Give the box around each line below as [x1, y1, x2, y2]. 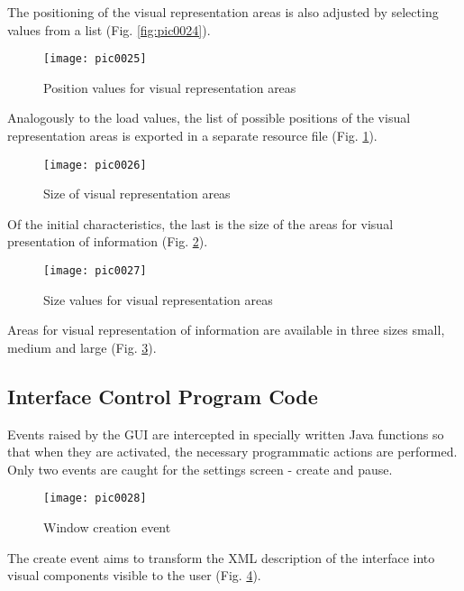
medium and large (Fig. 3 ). [7, 337, 157, 356]
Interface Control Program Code [7, 382, 318, 410]
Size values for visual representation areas [43, 290, 273, 309]
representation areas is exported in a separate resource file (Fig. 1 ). [7, 126, 378, 145]
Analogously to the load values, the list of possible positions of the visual [7, 108, 411, 127]
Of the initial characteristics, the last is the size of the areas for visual [7, 214, 394, 233]
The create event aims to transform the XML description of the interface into [7, 548, 435, 567]
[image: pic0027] [43, 264, 147, 278]
